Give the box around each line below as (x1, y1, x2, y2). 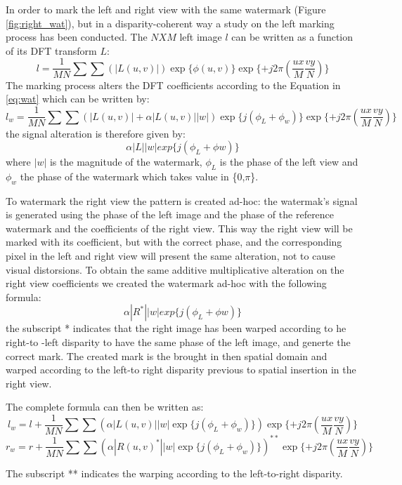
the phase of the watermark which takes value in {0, (20, 168, 245, 183)
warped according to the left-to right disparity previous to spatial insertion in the (6, 362, 356, 377)
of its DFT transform (6, 43, 97, 58)
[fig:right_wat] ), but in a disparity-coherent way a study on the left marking (6, 15, 335, 30)
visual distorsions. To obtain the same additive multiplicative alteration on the (6, 262, 344, 277)
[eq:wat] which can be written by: (6, 91, 150, 106)
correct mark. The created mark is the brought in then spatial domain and (6, 348, 328, 363)
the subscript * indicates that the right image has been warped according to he (6, 321, 346, 335)
